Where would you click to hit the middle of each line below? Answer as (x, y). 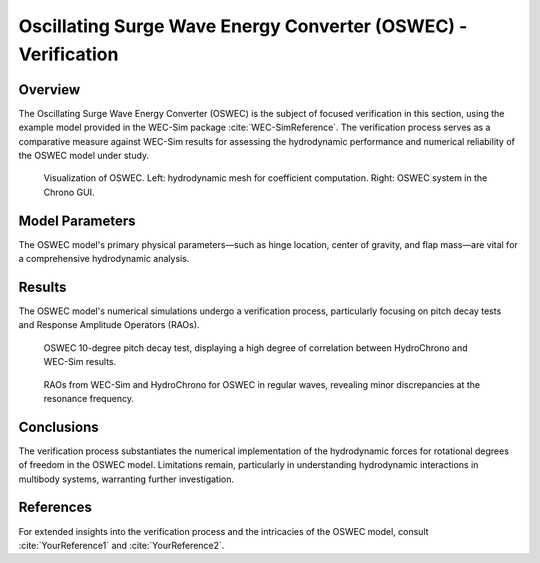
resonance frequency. (89, 398)
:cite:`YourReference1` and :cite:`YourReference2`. (121, 545)
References (55, 507)
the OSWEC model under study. (84, 156)
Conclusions (58, 426)
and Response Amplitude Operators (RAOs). (109, 325)
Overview (49, 89)
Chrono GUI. (69, 192)
